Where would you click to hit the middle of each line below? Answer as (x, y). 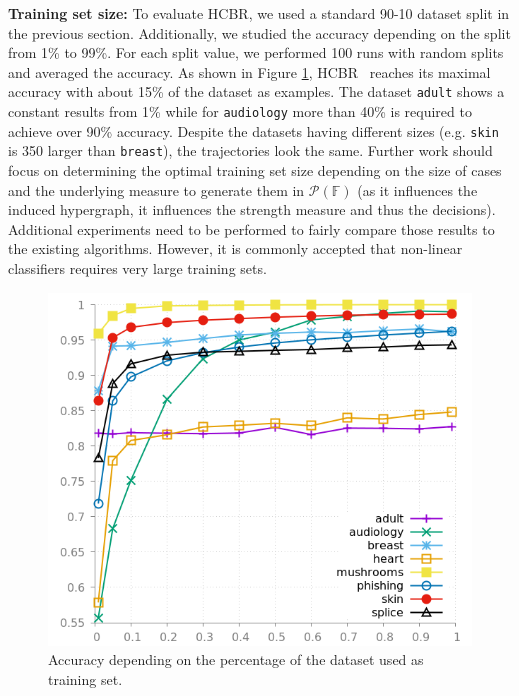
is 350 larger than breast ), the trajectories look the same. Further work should (250, 150)
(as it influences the (417, 189)
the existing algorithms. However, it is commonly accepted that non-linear (235, 248)
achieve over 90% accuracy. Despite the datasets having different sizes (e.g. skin (253, 130)
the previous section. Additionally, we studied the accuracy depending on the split (259, 32)
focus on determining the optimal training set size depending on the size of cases (255, 170)
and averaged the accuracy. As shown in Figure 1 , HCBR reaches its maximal (249, 71)
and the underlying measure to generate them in (156, 189)
